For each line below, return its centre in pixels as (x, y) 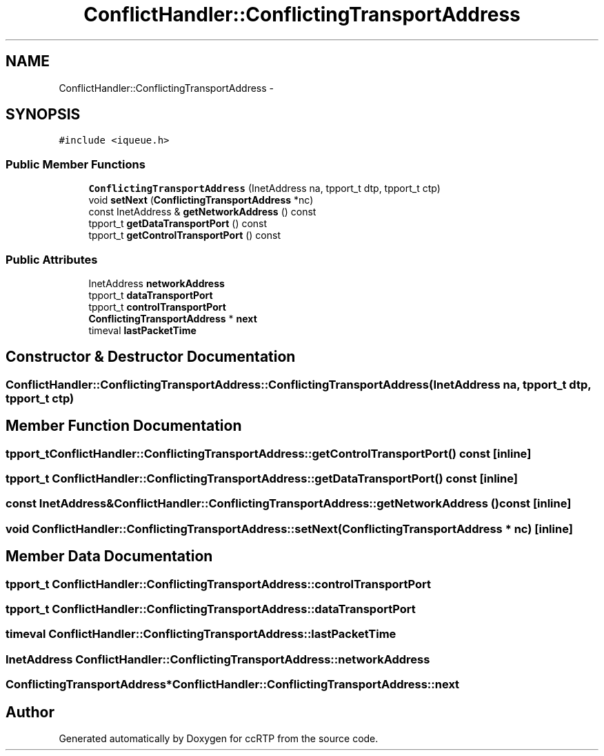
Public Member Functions (75, 164)
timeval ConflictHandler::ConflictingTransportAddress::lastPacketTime (201, 634)
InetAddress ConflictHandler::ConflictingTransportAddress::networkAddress (218, 659)
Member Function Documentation (124, 426)
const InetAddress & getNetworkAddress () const (202, 212)
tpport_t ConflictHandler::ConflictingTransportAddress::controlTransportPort (219, 584)
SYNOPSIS (43, 115)
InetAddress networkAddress (157, 283)
